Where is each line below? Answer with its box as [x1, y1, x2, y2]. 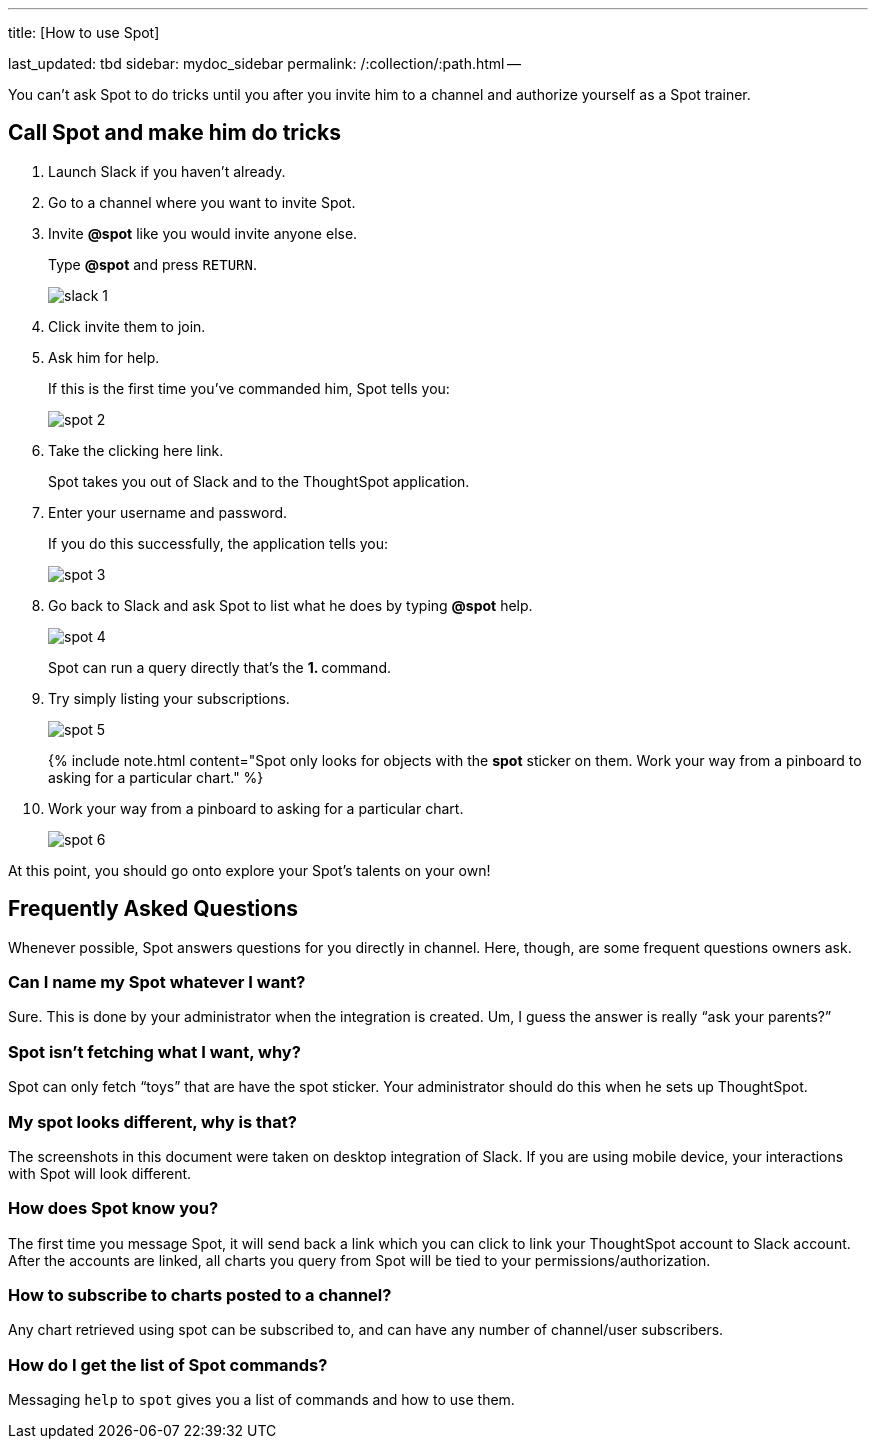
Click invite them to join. [48, 317, 206, 335]
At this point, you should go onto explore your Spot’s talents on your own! [8, 861, 491, 879]
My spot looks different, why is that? [8, 1111, 297, 1132]
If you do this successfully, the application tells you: [48, 534, 389, 552]
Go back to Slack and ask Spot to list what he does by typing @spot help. [48, 596, 533, 614]
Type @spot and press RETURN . [48, 255, 258, 273]
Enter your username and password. [48, 503, 288, 521]
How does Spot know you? [8, 1198, 219, 1219]
